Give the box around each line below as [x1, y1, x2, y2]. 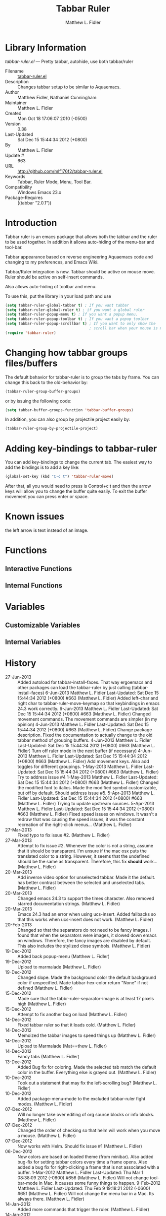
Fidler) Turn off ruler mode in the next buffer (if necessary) [17, 748, 137, 754]
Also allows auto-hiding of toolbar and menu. [5, 283, 97, 289]
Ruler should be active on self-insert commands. [5, 274, 104, 280]
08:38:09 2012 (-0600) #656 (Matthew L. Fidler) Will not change [17, 1174, 149, 1181]
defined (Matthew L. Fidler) [17, 985, 73, 991]
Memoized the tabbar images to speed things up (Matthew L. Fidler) [17, 1032, 156, 1038]
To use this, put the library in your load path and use [5, 293, 111, 299]
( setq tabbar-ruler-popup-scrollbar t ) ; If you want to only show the [5, 321, 156, 326]
